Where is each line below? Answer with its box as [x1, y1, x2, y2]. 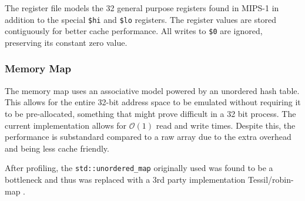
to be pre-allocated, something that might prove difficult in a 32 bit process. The [5, 107, 296, 119]
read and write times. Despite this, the [156, 119, 296, 131]
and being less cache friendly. [5, 142, 109, 154]
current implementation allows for [5, 119, 127, 131]
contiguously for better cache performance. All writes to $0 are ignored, [5, 25, 263, 37]
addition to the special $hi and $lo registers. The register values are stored [5, 13, 277, 25]
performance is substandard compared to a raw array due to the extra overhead [5, 130, 291, 143]
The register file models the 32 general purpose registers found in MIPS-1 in [5, 2, 279, 14]
